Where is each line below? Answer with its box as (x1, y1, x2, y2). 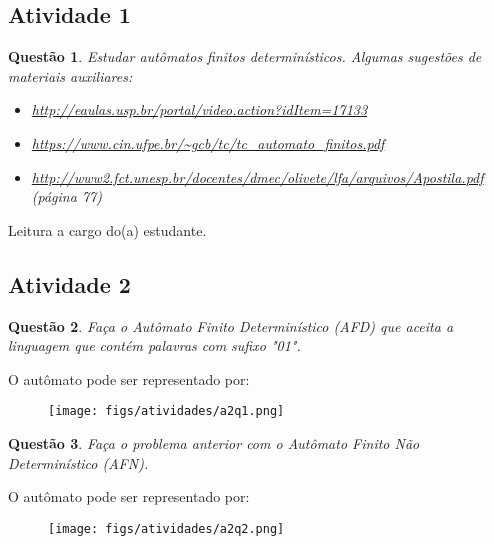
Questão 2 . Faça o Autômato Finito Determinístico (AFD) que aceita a (8, 315, 454, 336)
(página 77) (31, 186, 102, 207)
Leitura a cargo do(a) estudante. (8, 219, 207, 240)
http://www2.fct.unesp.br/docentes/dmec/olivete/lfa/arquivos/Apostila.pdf (31, 166, 484, 187)
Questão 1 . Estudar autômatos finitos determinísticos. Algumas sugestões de (8, 46, 482, 67)
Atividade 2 (8, 268, 131, 299)
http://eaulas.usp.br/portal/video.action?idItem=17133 (31, 99, 368, 120)
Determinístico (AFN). (8, 452, 149, 473)
